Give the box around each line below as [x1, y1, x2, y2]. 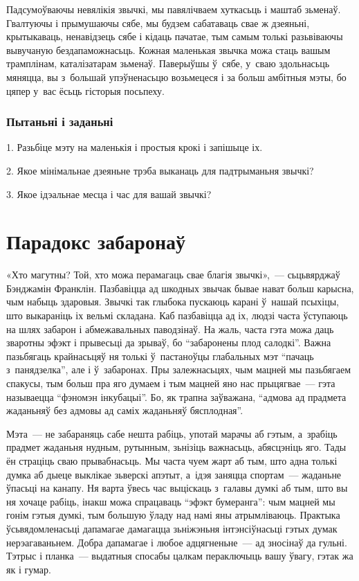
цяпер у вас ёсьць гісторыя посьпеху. [6, 83, 165, 98]
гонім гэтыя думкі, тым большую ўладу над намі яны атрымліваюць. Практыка [6, 508, 340, 522]
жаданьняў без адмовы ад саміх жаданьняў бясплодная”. [6, 403, 243, 418]
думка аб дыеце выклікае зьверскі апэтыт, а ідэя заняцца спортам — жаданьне [6, 467, 342, 481]
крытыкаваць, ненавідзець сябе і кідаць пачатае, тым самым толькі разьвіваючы [6, 29, 343, 44]
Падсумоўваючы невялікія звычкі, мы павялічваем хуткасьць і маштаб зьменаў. [6, 2, 341, 16]
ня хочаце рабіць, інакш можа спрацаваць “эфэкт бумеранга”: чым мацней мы [6, 494, 335, 508]
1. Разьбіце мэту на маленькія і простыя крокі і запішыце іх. [6, 140, 263, 154]
